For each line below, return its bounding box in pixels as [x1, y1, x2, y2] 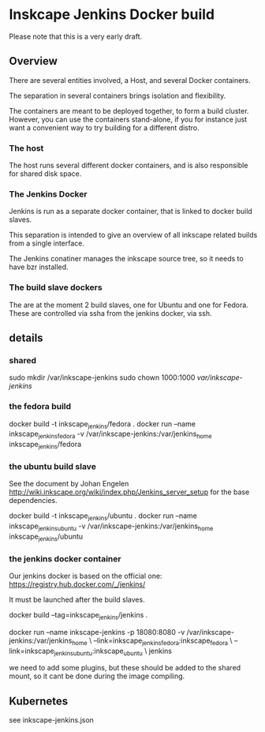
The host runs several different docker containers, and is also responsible [9, 160, 248, 171]
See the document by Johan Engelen [9, 479, 129, 489]
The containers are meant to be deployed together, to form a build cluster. [9, 106, 249, 115]
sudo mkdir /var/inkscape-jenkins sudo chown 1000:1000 [9, 373, 196, 382]
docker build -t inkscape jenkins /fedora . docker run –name [9, 419, 196, 430]
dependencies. [9, 496, 58, 505]
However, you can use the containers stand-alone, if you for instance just [9, 114, 248, 124]
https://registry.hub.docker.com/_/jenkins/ [9, 580, 146, 589]
